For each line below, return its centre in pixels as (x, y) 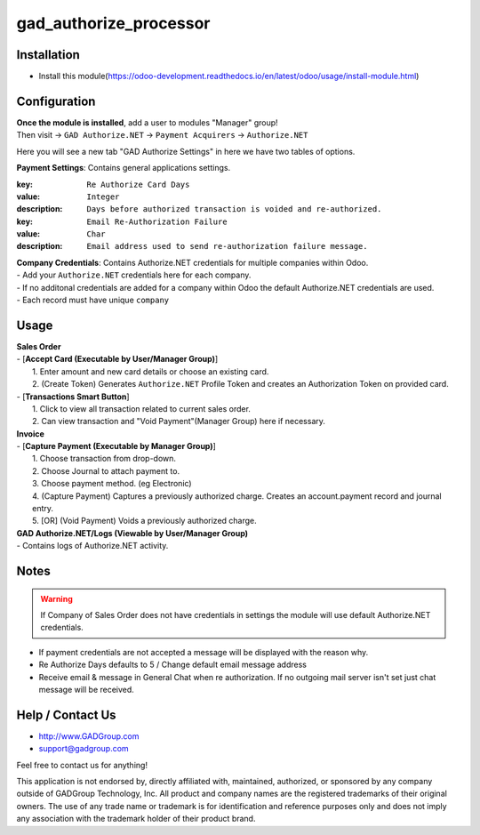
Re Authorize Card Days (138, 184)
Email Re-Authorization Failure (157, 221)
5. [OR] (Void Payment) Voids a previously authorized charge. (144, 521)
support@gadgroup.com (84, 749)
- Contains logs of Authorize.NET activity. (92, 546)
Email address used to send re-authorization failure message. (227, 246)
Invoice (30, 434)
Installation (48, 55)
